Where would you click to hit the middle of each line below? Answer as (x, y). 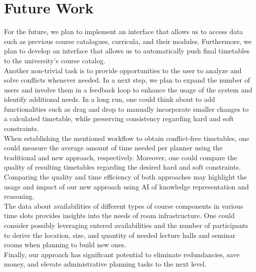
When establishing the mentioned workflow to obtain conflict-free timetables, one (127, 138)
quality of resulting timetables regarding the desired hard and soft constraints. (122, 167)
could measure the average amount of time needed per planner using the (113, 148)
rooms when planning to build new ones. (65, 245)
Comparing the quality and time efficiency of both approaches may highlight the (126, 177)
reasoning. (19, 196)
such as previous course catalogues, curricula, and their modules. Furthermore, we (128, 41)
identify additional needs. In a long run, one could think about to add (110, 99)
